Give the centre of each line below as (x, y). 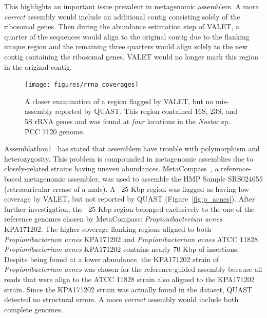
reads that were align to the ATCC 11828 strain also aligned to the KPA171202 (129, 279)
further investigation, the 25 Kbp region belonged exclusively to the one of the (129, 208)
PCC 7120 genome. (55, 131)
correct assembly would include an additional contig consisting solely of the (122, 16)
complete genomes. (34, 309)
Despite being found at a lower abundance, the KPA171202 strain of (112, 259)
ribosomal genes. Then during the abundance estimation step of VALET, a (122, 26)
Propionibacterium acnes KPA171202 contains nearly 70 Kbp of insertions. (122, 249)
